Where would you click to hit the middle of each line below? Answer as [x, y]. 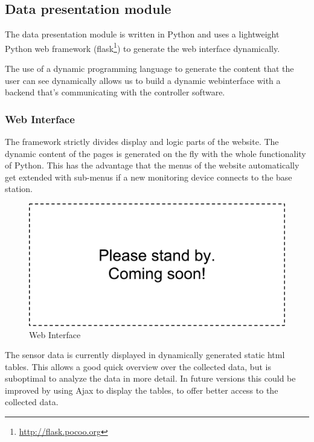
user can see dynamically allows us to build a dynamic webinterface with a [143, 80]
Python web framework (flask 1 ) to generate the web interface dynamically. [143, 47]
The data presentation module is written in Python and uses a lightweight [142, 34]
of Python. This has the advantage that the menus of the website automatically [152, 165]
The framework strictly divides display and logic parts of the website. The [142, 142]
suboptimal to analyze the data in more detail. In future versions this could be [150, 378]
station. [19, 189]
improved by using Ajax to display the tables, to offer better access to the [142, 390]
